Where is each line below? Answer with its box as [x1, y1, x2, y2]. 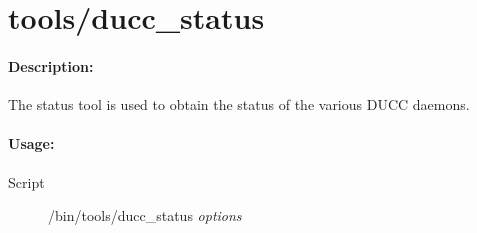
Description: [8, 55, 94, 76]
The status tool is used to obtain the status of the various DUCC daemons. [8, 94, 470, 115]
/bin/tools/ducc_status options [48, 205, 242, 226]
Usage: [8, 133, 55, 154]
